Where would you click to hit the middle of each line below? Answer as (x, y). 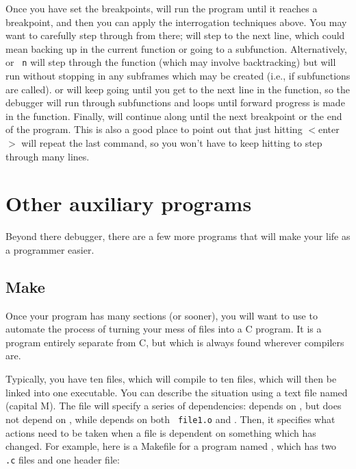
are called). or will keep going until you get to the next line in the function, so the (178, 89)
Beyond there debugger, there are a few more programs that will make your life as (178, 236)
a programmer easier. (50, 249)
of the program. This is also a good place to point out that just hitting (154, 129)
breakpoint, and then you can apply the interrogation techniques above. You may (176, 22)
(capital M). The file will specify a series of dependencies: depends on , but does (174, 406)
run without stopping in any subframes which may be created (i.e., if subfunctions (178, 76)
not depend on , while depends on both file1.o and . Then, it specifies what (170, 419)
